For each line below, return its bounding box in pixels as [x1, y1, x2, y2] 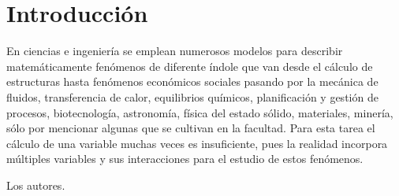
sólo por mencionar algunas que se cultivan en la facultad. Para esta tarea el [6, 120, 375, 136]
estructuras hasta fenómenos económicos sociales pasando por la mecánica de [6, 73, 378, 90]
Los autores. [6, 176, 65, 193]
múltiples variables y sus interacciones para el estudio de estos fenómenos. [6, 150, 364, 167]
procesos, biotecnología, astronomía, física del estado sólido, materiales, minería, [6, 104, 393, 120]
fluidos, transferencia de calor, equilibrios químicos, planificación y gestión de [6, 88, 378, 105]
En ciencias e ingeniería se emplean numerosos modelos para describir [6, 43, 343, 59]
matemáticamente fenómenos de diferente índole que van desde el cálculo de [6, 57, 373, 74]
